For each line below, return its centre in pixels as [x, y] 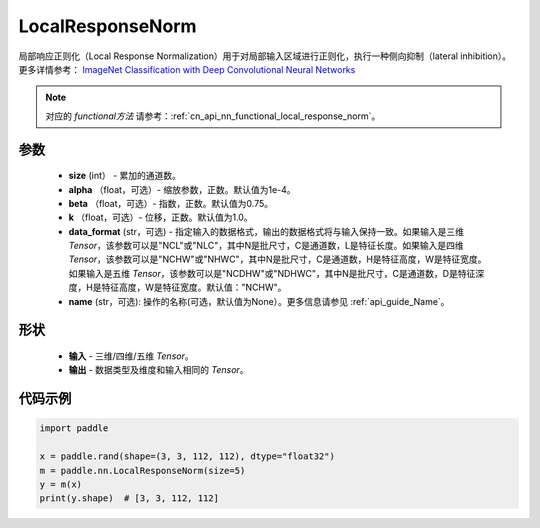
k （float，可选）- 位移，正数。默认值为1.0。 [161, 217]
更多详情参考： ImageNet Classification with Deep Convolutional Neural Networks [187, 69]
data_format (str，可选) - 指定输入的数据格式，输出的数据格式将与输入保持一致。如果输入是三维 [266, 231]
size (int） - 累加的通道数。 [125, 176]
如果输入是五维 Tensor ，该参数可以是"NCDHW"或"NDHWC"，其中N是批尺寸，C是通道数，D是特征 [272, 273]
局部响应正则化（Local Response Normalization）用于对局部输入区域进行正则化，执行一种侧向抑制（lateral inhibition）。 [265, 56]
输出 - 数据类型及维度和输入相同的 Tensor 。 [158, 370]
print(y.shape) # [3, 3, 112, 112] [129, 498]
